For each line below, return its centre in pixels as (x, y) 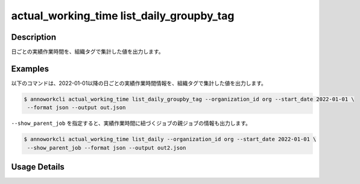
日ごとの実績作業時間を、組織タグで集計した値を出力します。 (87, 52)
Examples (30, 68)
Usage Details (38, 167)
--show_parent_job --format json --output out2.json (107, 148)
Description (34, 37)
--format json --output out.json (77, 108)
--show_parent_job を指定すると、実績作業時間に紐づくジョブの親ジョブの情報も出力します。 (131, 123)
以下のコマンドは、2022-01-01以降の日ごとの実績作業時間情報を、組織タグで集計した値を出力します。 (139, 83)
